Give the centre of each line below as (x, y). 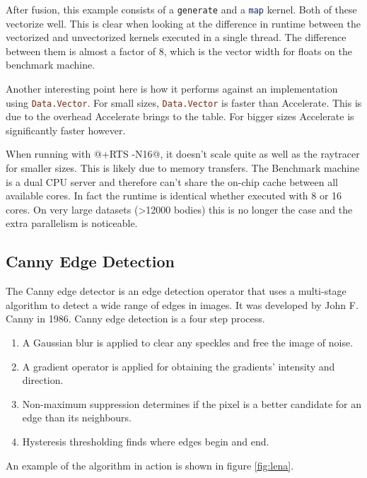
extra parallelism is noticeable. (72, 223)
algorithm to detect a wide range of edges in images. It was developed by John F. (182, 304)
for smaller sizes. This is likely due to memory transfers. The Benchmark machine (183, 168)
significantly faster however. (66, 130)
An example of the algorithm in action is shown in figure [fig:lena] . (150, 465)
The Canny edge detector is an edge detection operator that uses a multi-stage (176, 291)
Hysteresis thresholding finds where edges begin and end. (146, 441)
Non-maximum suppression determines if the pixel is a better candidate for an (192, 403)
